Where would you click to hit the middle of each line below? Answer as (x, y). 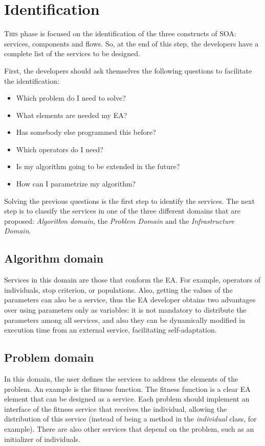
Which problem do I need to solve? (71, 98)
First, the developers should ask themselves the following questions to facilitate (128, 70)
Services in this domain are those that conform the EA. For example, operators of (132, 280)
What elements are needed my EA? (72, 115)
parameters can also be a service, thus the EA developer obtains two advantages (130, 300)
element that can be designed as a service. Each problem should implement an (127, 399)
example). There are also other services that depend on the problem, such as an (129, 428)
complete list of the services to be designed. (72, 53)
